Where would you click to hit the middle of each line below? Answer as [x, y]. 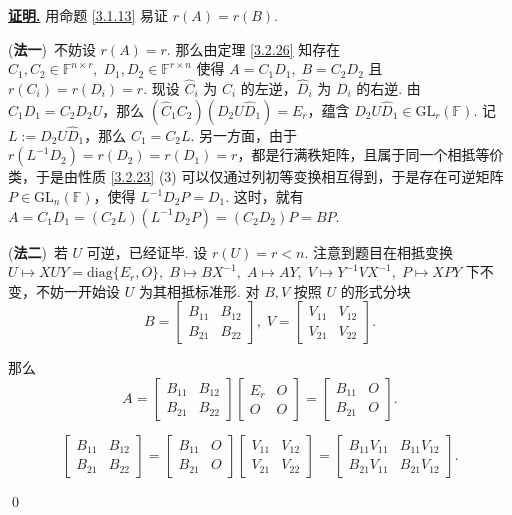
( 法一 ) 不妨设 [52, 48]
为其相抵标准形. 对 [199, 290]
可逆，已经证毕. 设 [147, 251]
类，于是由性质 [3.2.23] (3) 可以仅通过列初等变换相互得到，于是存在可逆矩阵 [256, 176]
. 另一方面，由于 [244, 134]
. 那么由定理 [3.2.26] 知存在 [253, 48]
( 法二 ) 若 [38, 251]
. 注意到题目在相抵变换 [378, 251]
